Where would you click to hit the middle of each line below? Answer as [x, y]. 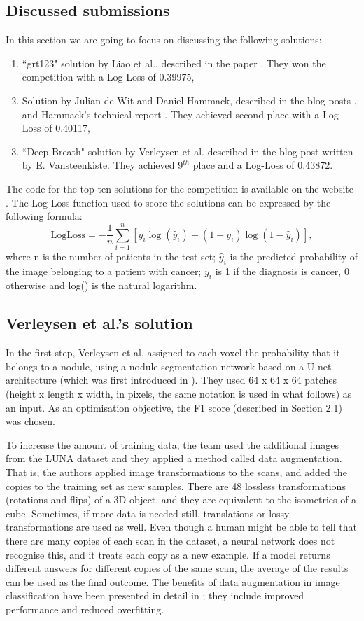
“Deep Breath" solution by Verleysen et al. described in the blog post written [188, 151]
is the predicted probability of [294, 256]
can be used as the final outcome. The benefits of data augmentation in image [173, 581]
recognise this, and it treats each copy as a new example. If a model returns [168, 554]
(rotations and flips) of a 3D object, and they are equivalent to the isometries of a [181, 500]
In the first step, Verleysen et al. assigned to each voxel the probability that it [173, 353]
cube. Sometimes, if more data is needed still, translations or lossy [148, 513]
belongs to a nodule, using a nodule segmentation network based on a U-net [169, 366]
